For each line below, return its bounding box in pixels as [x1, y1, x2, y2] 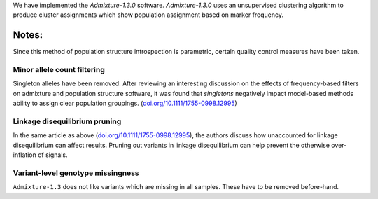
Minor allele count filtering [13, 65, 105, 75]
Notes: [13, 29, 43, 41]
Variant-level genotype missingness [13, 168, 139, 178]
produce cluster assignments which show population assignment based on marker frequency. [13, 11, 283, 19]
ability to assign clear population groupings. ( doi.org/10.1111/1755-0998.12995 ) [13, 99, 237, 108]
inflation [13, 151, 36, 159]
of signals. [37, 151, 68, 159]
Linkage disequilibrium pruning [13, 116, 122, 126]
